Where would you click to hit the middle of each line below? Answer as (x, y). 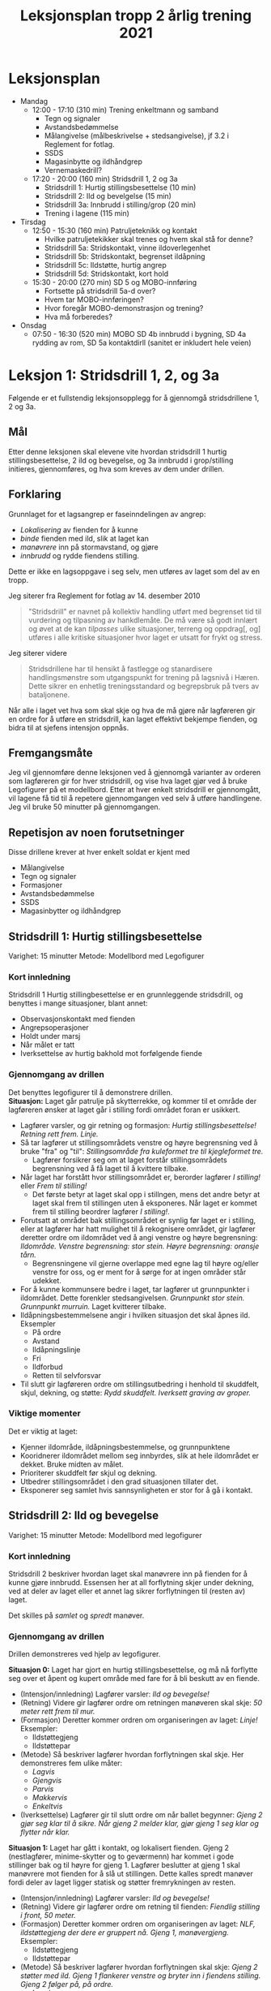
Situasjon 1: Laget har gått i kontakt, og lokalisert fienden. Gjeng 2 (119, 1848)
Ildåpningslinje (56, 1349)
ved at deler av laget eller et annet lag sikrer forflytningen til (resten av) (127, 1591)
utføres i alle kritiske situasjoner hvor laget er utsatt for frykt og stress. (145, 637)
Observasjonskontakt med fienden (78, 1019)
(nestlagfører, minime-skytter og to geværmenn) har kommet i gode (121, 1856)
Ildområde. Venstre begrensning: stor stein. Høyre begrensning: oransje (140, 1246)
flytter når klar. (45, 1832)
